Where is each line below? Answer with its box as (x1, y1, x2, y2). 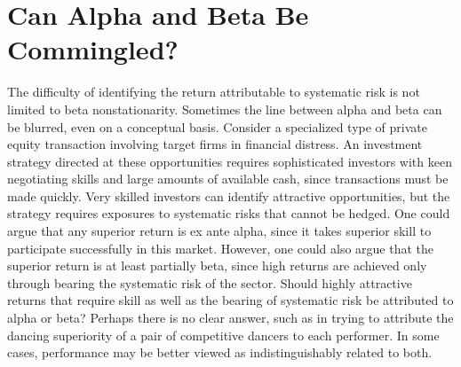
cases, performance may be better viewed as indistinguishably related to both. (7, 343, 433, 362)
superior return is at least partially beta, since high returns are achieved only (7, 256, 427, 275)
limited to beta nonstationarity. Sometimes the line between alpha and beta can (7, 99, 442, 118)
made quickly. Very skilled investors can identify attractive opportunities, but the (7, 186, 450, 205)
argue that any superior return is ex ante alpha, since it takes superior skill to (7, 222, 432, 240)
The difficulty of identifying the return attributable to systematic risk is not (7, 82, 420, 101)
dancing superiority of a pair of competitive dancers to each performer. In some (7, 325, 440, 344)
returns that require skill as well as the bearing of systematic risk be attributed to (7, 291, 454, 309)
